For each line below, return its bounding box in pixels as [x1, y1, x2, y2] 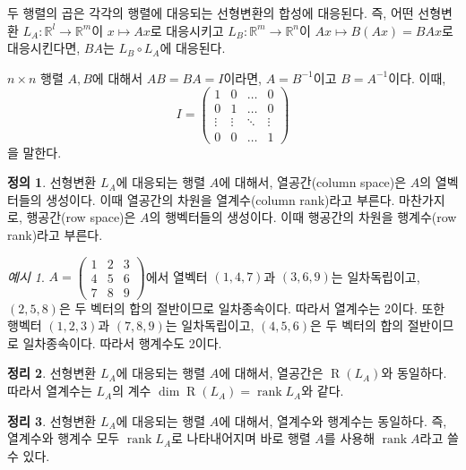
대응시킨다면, [7, 38, 81, 57]
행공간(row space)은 [26, 208, 136, 226]
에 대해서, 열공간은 [219, 363, 324, 382]
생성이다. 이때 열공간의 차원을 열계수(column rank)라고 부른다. [46, 190, 395, 209]
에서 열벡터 [145, 267, 208, 286]
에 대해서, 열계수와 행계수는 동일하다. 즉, [219, 411, 447, 430]
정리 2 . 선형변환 [7, 363, 97, 382]
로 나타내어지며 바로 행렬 [171, 429, 311, 448]
